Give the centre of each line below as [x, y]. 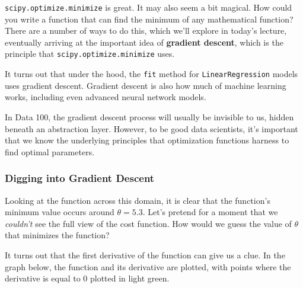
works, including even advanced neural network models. [106, 97]
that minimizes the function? [57, 235]
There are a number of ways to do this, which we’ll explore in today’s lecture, [146, 31]
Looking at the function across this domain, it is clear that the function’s [138, 200]
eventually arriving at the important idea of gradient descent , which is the [144, 42]
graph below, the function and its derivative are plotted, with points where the [148, 266]
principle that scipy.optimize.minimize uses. [90, 54]
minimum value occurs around [60, 212]
